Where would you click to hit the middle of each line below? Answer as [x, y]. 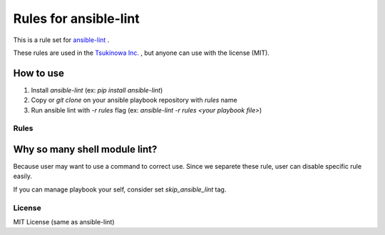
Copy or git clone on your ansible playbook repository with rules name [134, 100]
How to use [38, 73]
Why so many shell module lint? [85, 149]
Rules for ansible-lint [76, 19]
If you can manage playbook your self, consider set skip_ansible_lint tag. [120, 189]
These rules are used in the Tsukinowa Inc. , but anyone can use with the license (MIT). [142, 53]
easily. [22, 176]
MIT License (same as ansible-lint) [64, 222]
